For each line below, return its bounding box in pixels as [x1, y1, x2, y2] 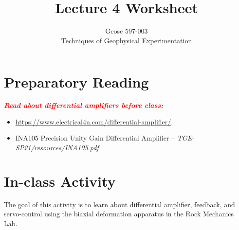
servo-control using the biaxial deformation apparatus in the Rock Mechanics [4, 209, 234, 219]
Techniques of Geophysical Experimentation [61, 35, 192, 45]
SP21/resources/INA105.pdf [15, 142, 99, 153]
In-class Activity [4, 171, 116, 191]
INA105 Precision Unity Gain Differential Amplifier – [15, 133, 175, 143]
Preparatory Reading [4, 72, 149, 92]
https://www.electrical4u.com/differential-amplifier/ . [15, 116, 173, 126]
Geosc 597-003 [105, 26, 148, 36]
